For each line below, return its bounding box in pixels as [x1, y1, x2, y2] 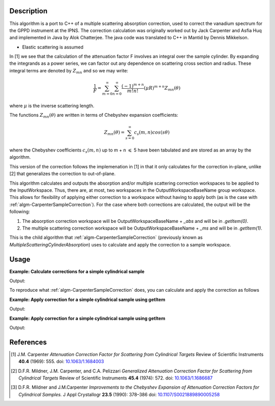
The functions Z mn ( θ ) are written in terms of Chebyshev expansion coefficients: [9, 112, 178, 119]
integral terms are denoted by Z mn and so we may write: [9, 67, 128, 75]
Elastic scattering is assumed [22, 44, 84, 50]
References [9, 338, 47, 346]
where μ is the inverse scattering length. [9, 103, 95, 109]
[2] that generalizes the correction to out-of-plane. [9, 171, 116, 177]
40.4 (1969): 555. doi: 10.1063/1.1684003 [18, 359, 104, 365]
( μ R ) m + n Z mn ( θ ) [144, 84, 181, 92]
